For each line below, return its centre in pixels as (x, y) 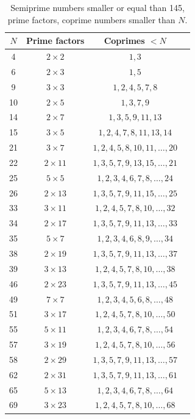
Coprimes (124, 41)
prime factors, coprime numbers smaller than (91, 19)
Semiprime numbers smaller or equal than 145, (97, 7)
